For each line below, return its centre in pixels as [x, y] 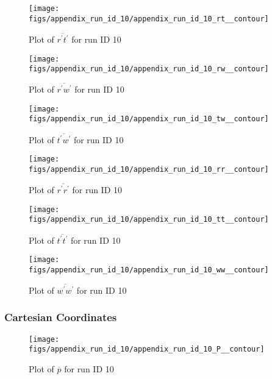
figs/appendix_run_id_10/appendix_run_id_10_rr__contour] [149, 170]
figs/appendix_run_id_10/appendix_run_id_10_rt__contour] [149, 19]
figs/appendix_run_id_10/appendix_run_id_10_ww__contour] [149, 270]
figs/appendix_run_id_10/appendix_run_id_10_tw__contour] [149, 119]
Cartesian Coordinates [61, 317]
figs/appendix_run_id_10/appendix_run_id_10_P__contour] [147, 349]
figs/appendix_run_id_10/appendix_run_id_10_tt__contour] [149, 220]
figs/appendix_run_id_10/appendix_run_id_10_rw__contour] [149, 69]
